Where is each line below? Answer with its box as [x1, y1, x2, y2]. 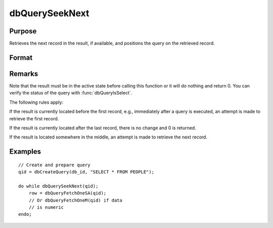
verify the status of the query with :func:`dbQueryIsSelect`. [9, 90, 132, 96]
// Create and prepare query [18, 162, 90, 168]
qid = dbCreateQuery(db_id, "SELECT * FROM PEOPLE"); [18, 169, 154, 175]
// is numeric [28, 205, 64, 210]
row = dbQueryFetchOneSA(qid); [28, 190, 107, 196]
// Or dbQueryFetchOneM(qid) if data [28, 197, 122, 203]
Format [9, 53, 33, 62]
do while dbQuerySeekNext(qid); [18, 183, 99, 189]
